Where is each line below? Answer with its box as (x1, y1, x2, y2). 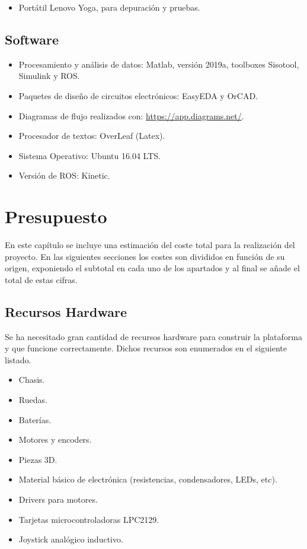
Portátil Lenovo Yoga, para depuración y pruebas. (18, 1, 200, 13)
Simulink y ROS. (18, 69, 80, 82)
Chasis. (18, 373, 45, 386)
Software (5, 30, 59, 48)
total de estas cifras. (5, 273, 78, 285)
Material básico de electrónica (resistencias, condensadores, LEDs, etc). (18, 473, 277, 485)
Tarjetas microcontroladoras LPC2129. (18, 513, 159, 525)
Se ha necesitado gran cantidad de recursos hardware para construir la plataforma (5, 330, 302, 342)
